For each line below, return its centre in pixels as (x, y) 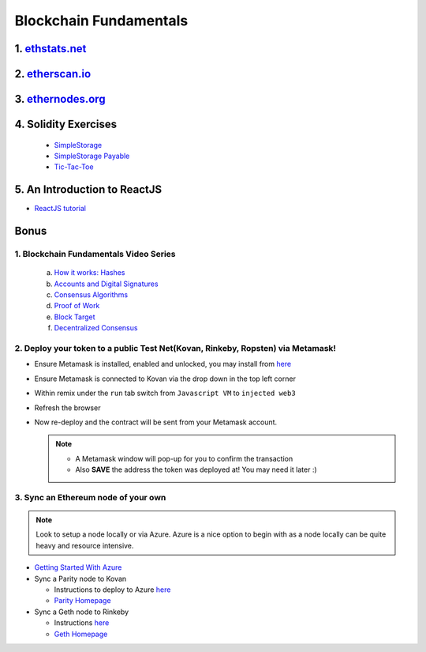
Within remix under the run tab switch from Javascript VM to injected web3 (165, 393)
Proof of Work (77, 306)
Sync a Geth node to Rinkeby (82, 612)
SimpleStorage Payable (92, 156)
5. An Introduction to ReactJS (88, 190)
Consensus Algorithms (91, 295)
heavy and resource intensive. (85, 545)
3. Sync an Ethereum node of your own (90, 497)
